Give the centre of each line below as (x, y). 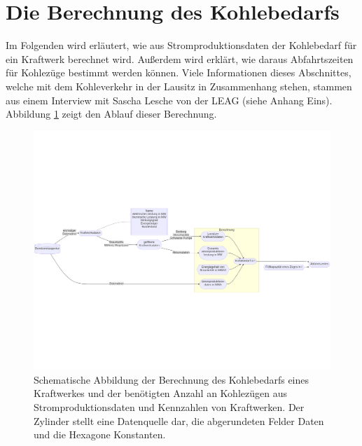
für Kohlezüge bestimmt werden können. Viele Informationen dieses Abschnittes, (179, 72)
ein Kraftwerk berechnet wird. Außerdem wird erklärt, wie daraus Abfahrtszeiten (180, 58)
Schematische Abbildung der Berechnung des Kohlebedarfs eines (172, 379)
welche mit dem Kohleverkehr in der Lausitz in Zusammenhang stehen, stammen (179, 86)
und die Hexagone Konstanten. (100, 434)
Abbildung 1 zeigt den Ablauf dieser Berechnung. (111, 114)
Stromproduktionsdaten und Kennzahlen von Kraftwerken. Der (169, 407)
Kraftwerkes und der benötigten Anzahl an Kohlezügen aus (160, 393)
